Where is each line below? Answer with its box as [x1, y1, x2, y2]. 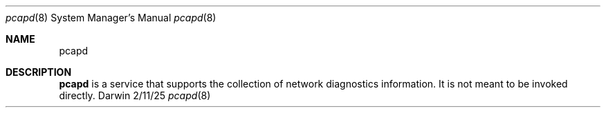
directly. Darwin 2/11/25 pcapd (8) [59, 90, 211, 101]
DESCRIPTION [6, 66, 72, 78]
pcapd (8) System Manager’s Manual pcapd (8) [6, 12, 217, 23]
